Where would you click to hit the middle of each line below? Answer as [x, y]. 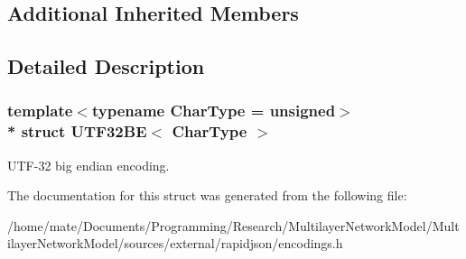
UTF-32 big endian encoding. [89, 165]
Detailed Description [106, 66]
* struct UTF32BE [77, 131]
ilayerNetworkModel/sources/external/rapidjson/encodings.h [175, 243]
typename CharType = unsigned [214, 111]
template [40, 111]
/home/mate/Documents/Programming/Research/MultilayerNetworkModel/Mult [233, 225]
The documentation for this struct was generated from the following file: [207, 195]
